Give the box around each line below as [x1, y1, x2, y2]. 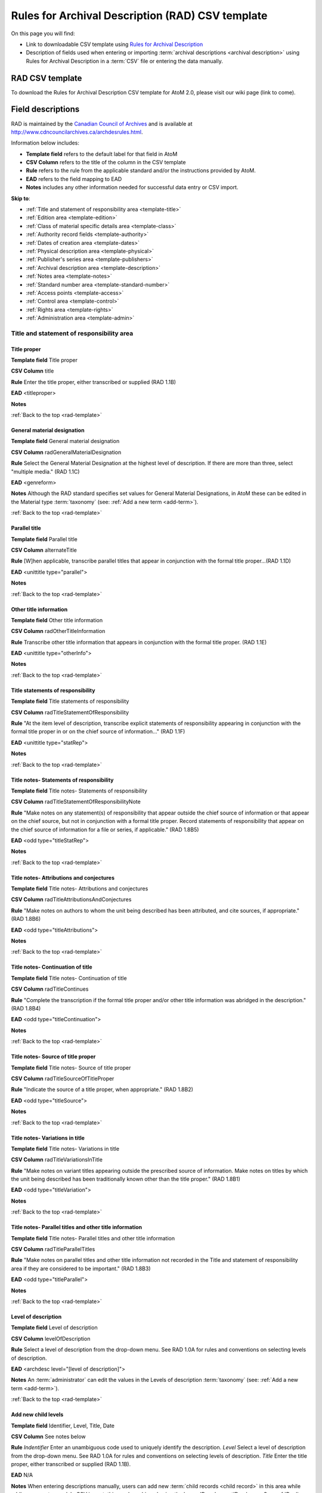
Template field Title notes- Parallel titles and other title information [11, 1234, 175, 1242]
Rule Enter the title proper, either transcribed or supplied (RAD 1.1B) [11, 378, 176, 385]
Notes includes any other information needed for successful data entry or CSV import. [26, 184, 239, 191]
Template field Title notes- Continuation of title [11, 974, 128, 982]
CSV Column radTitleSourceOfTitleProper [11, 1075, 114, 1082]
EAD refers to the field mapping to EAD [26, 175, 122, 182]
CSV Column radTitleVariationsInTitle [11, 1156, 103, 1163]
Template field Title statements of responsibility [11, 698, 129, 705]
